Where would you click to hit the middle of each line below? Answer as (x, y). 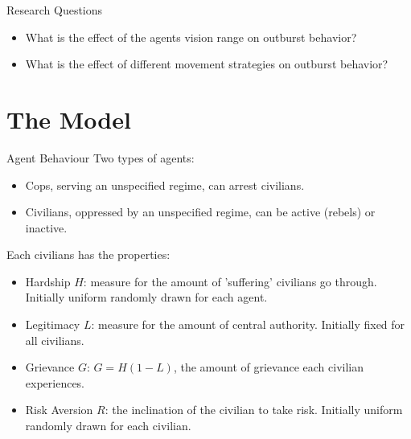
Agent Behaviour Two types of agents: (101, 157)
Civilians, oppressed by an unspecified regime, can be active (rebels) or (200, 212)
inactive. (46, 227)
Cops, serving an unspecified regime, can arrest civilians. (165, 185)
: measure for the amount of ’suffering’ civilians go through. (230, 281)
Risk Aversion (59, 410)
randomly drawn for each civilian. (108, 426)
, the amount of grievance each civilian (268, 367)
